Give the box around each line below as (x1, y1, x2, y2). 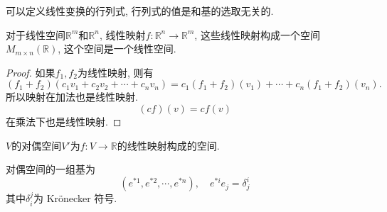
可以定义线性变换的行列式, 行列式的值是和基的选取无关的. (6, 4, 274, 18)
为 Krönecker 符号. (33, 191, 117, 206)
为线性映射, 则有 (77, 65, 154, 79)
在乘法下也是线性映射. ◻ (6, 113, 122, 128)
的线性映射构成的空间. (117, 138, 220, 152)
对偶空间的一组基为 (6, 162, 95, 177)
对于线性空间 (6, 27, 65, 42)
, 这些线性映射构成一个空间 (194, 27, 320, 42)
